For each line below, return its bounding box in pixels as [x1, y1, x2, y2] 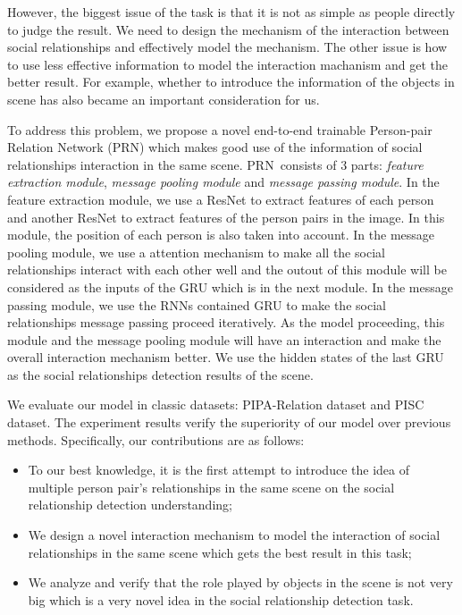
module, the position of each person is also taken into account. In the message [7, 225, 435, 244]
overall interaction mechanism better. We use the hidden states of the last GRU [7, 348, 444, 366]
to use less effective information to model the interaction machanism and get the [7, 55, 449, 73]
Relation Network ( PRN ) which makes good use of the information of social [7, 138, 423, 156]
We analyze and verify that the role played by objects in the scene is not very [28, 573, 453, 592]
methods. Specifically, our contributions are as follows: [7, 430, 305, 449]
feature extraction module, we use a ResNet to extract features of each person [7, 190, 434, 208]
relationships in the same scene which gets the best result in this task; [28, 543, 412, 561]
